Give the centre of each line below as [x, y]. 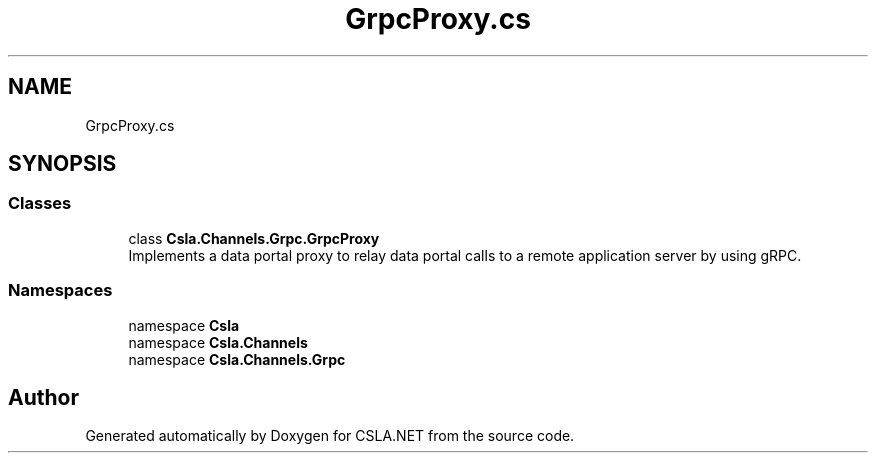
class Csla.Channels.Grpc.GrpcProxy [254, 238]
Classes [40, 203]
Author [43, 397]
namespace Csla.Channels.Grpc [237, 359]
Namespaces [60, 290]
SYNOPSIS [62, 164]
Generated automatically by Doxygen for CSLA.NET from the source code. [330, 436]
